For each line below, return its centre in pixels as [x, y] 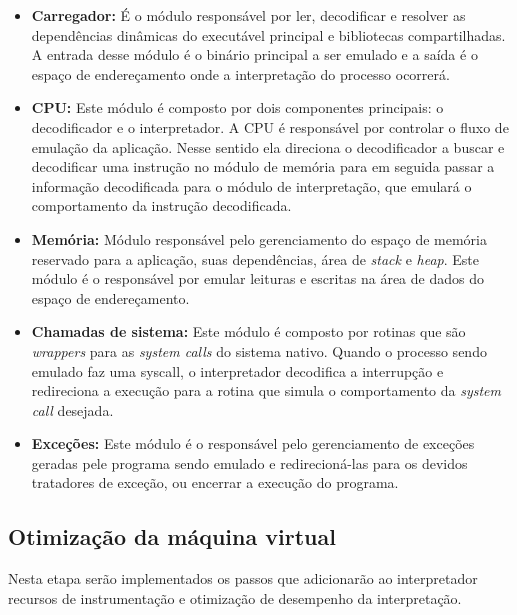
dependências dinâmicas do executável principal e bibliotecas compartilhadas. [268, 34]
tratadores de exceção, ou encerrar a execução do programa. [215, 482]
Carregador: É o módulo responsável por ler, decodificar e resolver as [248, 15]
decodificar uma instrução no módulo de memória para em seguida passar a [263, 166]
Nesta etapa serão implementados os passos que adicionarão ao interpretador [243, 578]
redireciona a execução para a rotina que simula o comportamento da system [266, 390]
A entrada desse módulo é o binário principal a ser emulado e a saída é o [254, 54]
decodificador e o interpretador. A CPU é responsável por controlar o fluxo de [270, 126]
